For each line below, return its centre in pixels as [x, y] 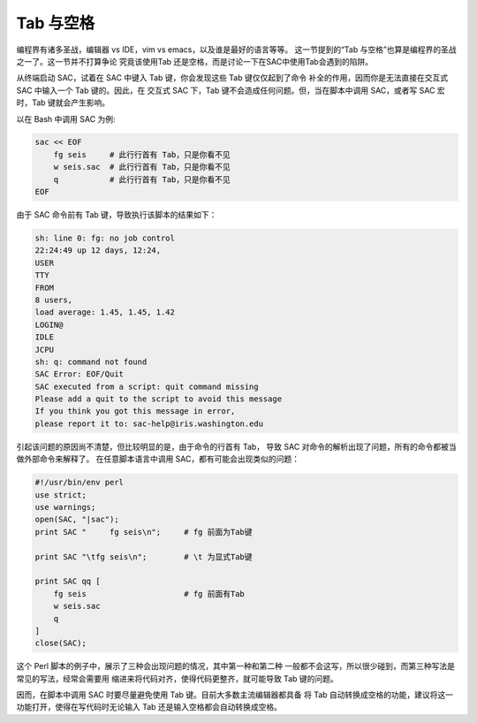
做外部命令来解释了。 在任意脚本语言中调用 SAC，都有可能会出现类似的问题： [158, 459]
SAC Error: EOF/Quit [79, 374]
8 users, [54, 300]
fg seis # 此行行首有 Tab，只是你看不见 [142, 154]
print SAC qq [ [68, 582]
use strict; [61, 495]
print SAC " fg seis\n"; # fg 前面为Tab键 [144, 532]
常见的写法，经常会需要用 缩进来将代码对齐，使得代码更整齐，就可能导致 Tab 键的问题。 [178, 678]
